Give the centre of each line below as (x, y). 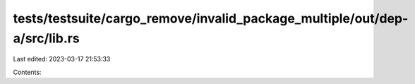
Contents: (27, 72)
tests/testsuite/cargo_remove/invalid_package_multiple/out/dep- (211, 18)
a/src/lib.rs (47, 38)
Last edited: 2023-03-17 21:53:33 (62, 59)
